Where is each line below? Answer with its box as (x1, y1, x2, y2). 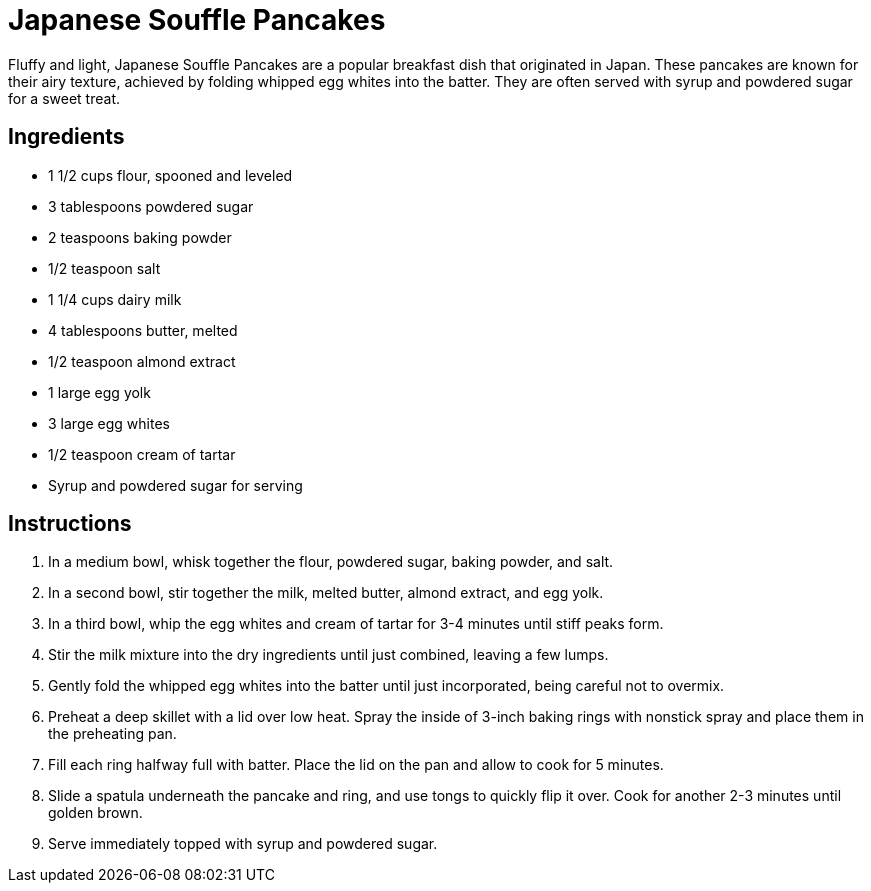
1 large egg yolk (48, 383, 151, 401)
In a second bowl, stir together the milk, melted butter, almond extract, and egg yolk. (48, 584, 604, 602)
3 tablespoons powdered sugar (48, 197, 254, 215)
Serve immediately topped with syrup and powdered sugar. (48, 835, 438, 853)
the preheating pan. (48, 725, 177, 743)
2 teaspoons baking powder (48, 228, 232, 246)
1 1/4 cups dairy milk (48, 290, 182, 308)
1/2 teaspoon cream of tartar (48, 445, 236, 463)
